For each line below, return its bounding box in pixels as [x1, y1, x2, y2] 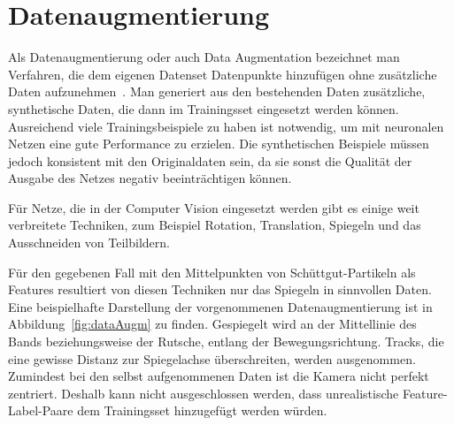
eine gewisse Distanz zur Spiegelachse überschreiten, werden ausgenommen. [8, 349, 416, 368]
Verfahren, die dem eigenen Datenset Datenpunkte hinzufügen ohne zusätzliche [8, 65, 437, 83]
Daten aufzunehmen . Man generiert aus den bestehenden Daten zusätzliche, [8, 82, 426, 101]
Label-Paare [8, 401, 73, 420]
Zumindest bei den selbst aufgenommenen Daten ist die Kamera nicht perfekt [8, 367, 429, 385]
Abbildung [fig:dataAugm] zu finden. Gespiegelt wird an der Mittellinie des [8, 315, 417, 333]
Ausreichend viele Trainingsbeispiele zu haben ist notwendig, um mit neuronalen [8, 117, 444, 135]
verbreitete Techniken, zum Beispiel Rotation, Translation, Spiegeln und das [8, 216, 421, 234]
